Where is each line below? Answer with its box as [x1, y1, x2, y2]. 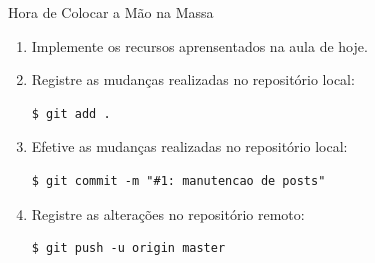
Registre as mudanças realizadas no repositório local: [31, 69, 355, 90]
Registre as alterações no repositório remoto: [31, 203, 305, 224]
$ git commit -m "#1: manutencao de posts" [31, 173, 326, 188]
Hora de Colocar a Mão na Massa [8, 2, 214, 22]
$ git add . [31, 106, 111, 121]
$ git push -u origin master [31, 241, 226, 256]
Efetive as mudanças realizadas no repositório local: [31, 136, 348, 157]
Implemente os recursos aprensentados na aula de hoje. [31, 35, 368, 56]
